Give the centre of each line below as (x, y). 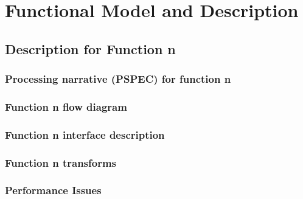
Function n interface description (85, 134)
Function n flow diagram (66, 106)
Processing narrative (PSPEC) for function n (118, 79)
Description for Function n (90, 48)
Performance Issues (53, 190)
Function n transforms (61, 162)
